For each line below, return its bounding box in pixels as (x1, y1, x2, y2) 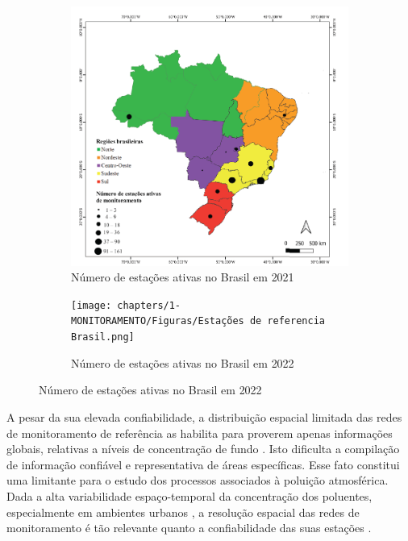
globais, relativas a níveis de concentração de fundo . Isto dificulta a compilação (6, 440, 400, 457)
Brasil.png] (71, 331, 135, 343)
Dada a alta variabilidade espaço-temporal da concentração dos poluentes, (6, 487, 373, 504)
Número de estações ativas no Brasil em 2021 (71, 268, 294, 285)
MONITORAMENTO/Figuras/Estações (71, 315, 244, 327)
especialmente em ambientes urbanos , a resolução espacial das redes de (6, 503, 360, 520)
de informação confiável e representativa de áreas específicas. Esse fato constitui (6, 456, 400, 472)
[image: (71, 299, 112, 311)
